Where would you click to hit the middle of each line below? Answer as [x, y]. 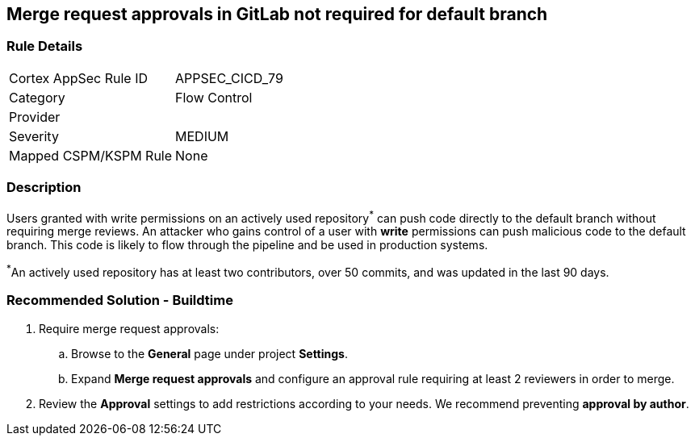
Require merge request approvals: [129, 328]
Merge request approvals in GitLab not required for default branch [277, 14]
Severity [34, 136]
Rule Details [45, 46]
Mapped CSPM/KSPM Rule [91, 155]
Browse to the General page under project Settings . [209, 353]
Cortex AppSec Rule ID [79, 78]
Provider [35, 117]
